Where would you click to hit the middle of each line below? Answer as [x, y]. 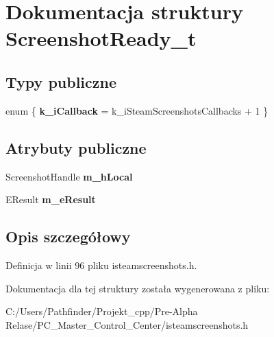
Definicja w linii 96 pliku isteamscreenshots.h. [101, 265]
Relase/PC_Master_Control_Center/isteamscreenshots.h [127, 324]
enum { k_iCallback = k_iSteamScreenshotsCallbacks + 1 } [137, 110]
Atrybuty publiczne [76, 147]
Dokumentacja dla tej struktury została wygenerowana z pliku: [138, 288]
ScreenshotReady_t [101, 38]
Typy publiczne [61, 81]
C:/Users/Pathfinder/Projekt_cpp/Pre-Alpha [102, 311]
